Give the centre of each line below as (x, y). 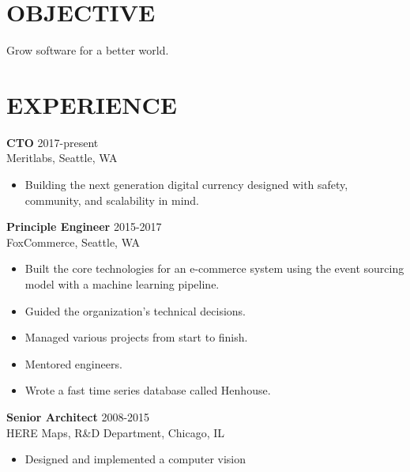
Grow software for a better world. (88, 50)
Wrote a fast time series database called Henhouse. (148, 390)
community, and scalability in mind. (112, 200)
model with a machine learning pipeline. (122, 284)
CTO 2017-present (53, 142)
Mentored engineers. (73, 363)
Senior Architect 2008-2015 (78, 416)
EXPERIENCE (92, 104)
